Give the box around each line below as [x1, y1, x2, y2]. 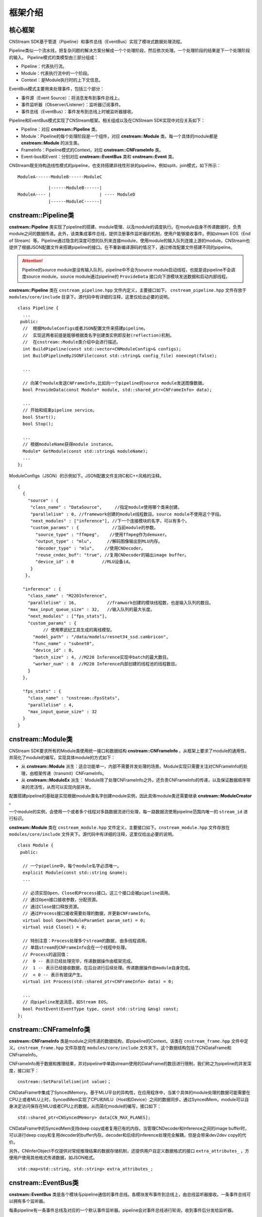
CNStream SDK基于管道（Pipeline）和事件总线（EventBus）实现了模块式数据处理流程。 [9, 39, 185, 45]
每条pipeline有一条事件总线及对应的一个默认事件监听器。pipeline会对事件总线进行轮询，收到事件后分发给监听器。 [9, 1207, 236, 1213]
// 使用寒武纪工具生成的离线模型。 [43, 627, 115, 633]
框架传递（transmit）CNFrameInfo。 [33, 770, 107, 776]
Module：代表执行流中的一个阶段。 [21, 70, 92, 76]
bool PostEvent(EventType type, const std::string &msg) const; [22, 1006, 179, 1012]
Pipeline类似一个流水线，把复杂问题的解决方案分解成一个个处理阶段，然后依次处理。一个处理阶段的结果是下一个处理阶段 [9, 48, 250, 54]
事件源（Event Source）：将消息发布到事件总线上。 [21, 95, 122, 101]
